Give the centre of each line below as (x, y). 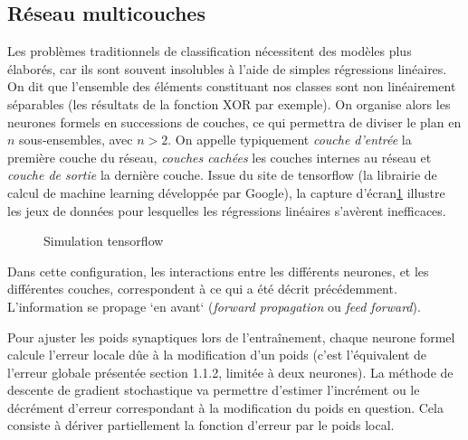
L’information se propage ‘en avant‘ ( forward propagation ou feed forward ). (214, 306)
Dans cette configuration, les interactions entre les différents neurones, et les (218, 271)
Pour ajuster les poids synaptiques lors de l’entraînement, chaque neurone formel (231, 337)
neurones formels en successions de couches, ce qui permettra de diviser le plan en (234, 122)
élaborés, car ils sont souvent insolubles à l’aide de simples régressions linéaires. (227, 68)
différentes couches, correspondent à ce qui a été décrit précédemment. (202, 289)
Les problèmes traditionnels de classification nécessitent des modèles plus (210, 51)
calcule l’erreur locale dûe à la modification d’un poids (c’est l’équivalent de (217, 355)
